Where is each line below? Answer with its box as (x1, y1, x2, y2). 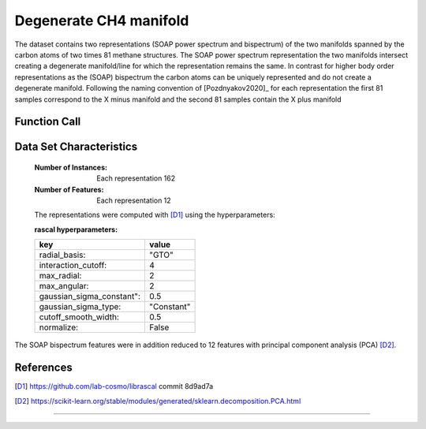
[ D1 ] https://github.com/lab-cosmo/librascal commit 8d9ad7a (14, 382, 214, 391)
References (14, 361, 73, 375)
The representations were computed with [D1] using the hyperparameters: (34, 210, 275, 220)
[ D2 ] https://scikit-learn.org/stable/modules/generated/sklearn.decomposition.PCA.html (14, 396, 301, 405)
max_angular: (39, 281, 89, 292)
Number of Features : (34, 185, 104, 194)
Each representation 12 (96, 196, 171, 205)
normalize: (39, 322, 79, 333)
